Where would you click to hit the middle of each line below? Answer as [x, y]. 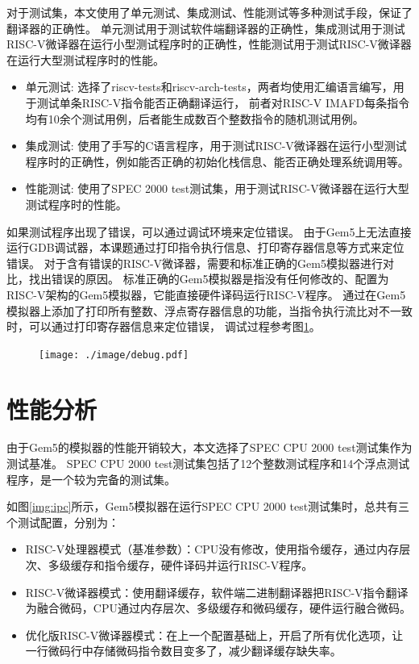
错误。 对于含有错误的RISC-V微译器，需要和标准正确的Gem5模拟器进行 [195, 263]
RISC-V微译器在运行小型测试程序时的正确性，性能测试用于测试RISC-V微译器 [209, 44]
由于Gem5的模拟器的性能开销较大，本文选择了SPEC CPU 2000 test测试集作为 [209, 447]
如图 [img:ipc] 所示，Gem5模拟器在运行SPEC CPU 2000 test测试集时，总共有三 [208, 506]
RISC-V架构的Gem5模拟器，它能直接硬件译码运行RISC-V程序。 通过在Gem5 [206, 294]
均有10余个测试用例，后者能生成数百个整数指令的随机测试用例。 [195, 118]
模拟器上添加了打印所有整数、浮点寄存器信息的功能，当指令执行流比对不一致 [209, 310]
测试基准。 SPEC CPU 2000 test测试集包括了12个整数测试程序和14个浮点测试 [208, 464]
